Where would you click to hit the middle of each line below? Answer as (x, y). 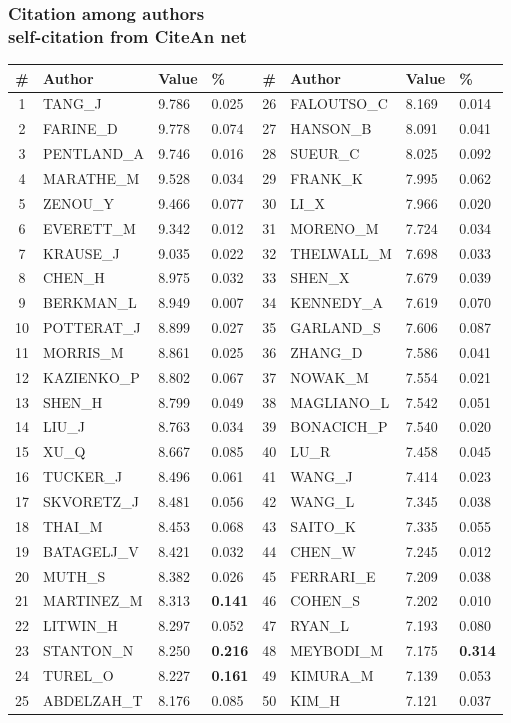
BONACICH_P (339, 426)
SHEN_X (320, 277)
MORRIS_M (83, 351)
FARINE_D (80, 128)
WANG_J (321, 476)
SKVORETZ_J (91, 500)
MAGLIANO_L (340, 401)
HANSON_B (331, 128)
